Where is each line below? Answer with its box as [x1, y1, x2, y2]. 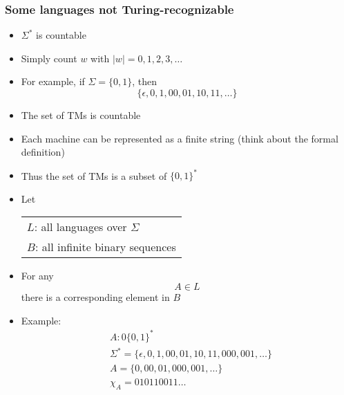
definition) [21, 145, 65, 159]
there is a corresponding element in [21, 290, 170, 304]
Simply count [21, 50, 77, 65]
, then [132, 74, 157, 89]
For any [21, 268, 54, 283]
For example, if [21, 74, 85, 89]
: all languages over [34, 219, 127, 235]
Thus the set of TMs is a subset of [21, 168, 167, 183]
